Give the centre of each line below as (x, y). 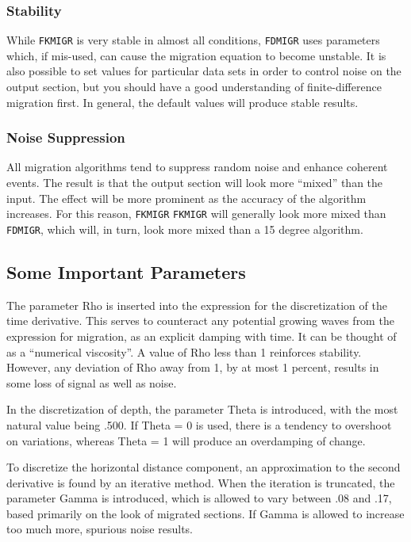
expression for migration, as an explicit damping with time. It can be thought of (202, 336)
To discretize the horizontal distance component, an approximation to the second (204, 467)
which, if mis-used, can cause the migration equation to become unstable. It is (196, 55)
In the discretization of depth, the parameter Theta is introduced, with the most (202, 409)
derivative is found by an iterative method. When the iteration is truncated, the (201, 482)
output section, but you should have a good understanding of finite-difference (194, 87)
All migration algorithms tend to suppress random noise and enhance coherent (197, 167)
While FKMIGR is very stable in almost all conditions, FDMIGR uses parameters (193, 40)
